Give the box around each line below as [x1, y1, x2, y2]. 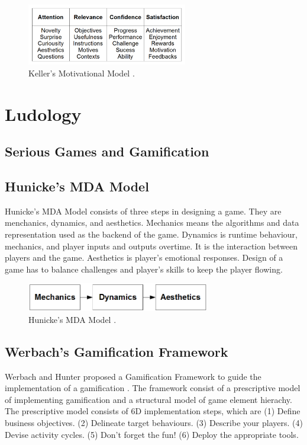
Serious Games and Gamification [5, 142, 209, 161]
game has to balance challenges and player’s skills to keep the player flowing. [5, 262, 283, 275]
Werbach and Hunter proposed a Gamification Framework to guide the [5, 370, 261, 382]
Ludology [5, 101, 82, 126]
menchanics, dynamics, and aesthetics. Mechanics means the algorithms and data [5, 216, 299, 229]
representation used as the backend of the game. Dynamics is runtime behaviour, [5, 228, 298, 240]
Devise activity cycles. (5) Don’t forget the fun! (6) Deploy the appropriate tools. [5, 428, 299, 440]
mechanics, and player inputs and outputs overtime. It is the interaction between [5, 239, 298, 252]
